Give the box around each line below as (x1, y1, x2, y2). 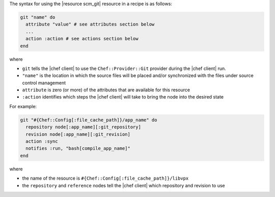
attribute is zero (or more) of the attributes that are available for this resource (22, 87, 190, 93)
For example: (9, 103, 37, 109)
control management (22, 80, 66, 86)
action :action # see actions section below (25, 36, 139, 42)
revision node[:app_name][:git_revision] (25, 131, 131, 137)
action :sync (25, 138, 58, 144)
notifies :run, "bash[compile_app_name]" (25, 145, 131, 152)
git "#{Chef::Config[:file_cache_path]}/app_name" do (20, 117, 157, 122)
